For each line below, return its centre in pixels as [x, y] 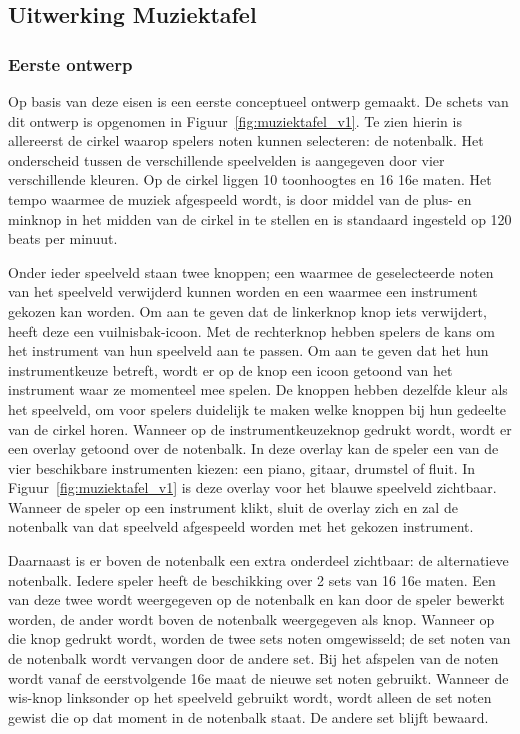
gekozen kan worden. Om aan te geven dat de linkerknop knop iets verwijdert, [247, 310]
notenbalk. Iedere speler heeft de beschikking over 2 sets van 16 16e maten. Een [252, 579]
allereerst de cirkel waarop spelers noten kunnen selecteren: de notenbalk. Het [246, 140]
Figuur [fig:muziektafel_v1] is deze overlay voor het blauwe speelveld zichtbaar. [252, 487]
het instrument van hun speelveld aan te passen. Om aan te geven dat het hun [248, 350]
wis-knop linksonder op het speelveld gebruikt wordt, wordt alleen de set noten [250, 697]
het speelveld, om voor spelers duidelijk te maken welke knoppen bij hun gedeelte [257, 408]
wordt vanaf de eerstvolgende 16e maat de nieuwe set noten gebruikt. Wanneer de [258, 677]
